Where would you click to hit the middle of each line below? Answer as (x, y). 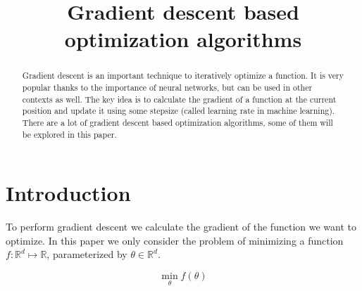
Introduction (68, 193)
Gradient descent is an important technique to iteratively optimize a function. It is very (183, 76)
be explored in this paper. (69, 134)
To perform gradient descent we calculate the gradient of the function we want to (181, 227)
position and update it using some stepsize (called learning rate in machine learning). (179, 111)
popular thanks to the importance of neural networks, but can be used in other (167, 88)
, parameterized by (87, 254)
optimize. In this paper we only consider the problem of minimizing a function (175, 240)
